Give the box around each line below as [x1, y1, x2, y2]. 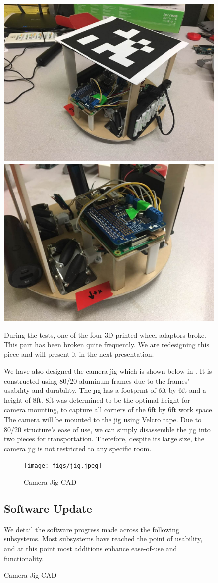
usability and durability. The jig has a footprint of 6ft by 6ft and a [4, 385, 206, 395]
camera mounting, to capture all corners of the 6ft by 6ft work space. [4, 404, 214, 415]
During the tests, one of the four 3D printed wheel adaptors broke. [4, 330, 207, 340]
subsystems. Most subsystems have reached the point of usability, [4, 534, 203, 544]
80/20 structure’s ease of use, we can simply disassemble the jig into [4, 424, 211, 434]
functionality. [4, 553, 44, 563]
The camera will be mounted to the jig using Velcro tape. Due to [4, 414, 202, 424]
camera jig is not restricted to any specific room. [4, 443, 152, 453]
